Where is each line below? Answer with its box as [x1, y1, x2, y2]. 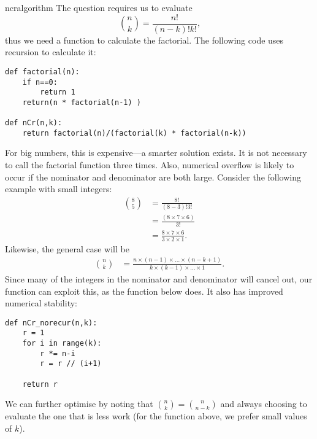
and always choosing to [220, 397, 307, 410]
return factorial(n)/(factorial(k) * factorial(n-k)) [22, 128, 246, 138]
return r [22, 379, 58, 389]
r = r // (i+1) [40, 359, 102, 368]
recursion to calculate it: [5, 45, 96, 58]
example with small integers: [5, 182, 112, 195]
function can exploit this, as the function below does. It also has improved [5, 284, 283, 297]
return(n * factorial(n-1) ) [22, 98, 141, 107]
